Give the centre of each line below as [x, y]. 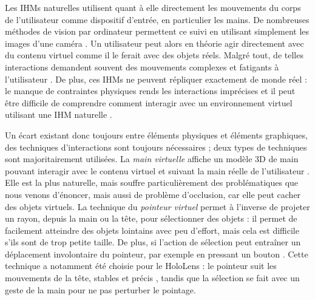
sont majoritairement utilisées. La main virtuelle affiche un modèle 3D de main [152, 159]
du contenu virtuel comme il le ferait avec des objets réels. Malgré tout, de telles [154, 55]
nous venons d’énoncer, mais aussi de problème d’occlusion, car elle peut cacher [153, 194]
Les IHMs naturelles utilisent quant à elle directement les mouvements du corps [153, 7]
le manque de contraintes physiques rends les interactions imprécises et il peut [150, 91]
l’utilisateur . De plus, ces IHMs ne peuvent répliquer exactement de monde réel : [156, 79]
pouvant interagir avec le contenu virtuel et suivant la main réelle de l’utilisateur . [157, 170]
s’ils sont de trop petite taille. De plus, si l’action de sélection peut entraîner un [153, 242]
